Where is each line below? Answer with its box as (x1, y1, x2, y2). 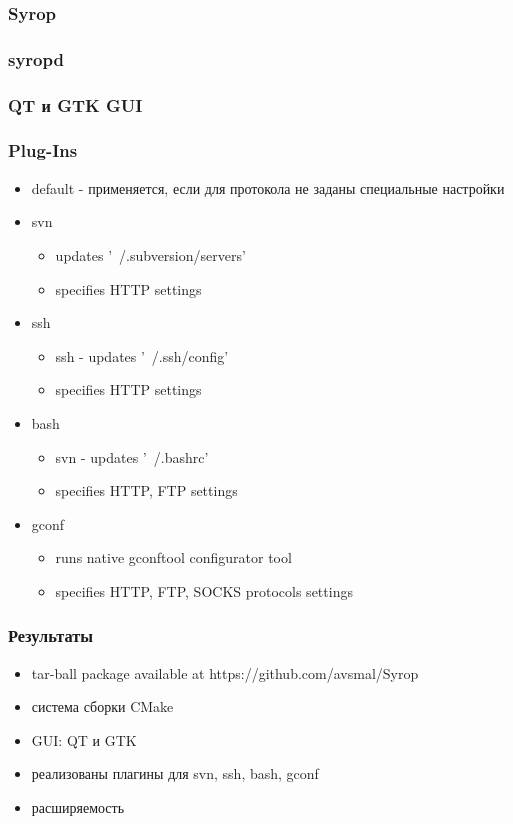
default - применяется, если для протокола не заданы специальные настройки (31, 177, 505, 198)
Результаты (8, 623, 94, 648)
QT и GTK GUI (8, 92, 143, 117)
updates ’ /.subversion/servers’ (55, 244, 246, 265)
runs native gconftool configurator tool (55, 547, 292, 568)
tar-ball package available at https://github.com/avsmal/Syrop (31, 662, 419, 683)
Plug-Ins (8, 138, 78, 163)
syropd (8, 46, 64, 71)
